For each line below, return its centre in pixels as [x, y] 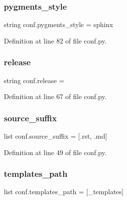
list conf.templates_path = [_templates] [64, 192]
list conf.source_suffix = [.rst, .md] [56, 136]
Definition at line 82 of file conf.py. [55, 40]
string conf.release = [34, 80]
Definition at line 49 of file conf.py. [55, 152]
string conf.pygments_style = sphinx [58, 24]
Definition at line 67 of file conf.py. [55, 96]
